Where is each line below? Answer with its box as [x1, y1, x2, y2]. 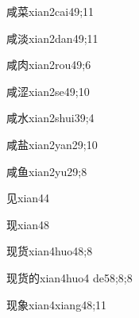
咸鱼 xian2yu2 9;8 [6, 163, 87, 179]
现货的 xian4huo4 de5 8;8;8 [6, 269, 133, 285]
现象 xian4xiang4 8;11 [6, 296, 107, 312]
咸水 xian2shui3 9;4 [6, 109, 95, 126]
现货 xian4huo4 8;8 [6, 243, 93, 259]
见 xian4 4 [6, 190, 50, 206]
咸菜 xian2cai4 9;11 [6, 3, 95, 19]
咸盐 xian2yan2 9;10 [6, 136, 98, 152]
